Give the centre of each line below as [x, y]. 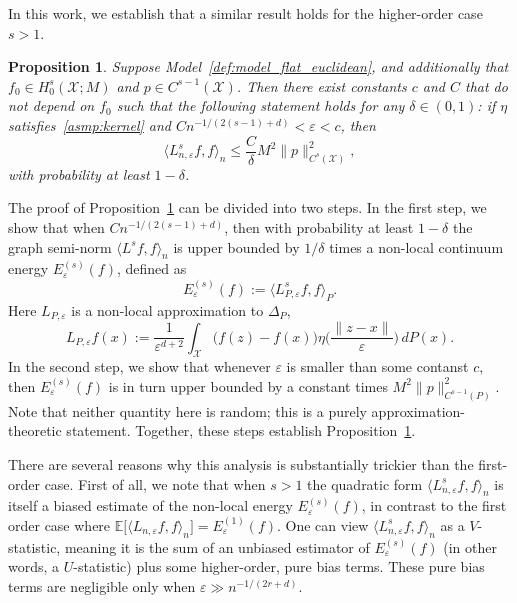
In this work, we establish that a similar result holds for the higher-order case [245, 13]
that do [486, 85]
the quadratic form [365, 483]
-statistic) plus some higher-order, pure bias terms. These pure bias [279, 566]
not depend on [51, 105]
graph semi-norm [60, 246]
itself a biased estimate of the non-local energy [150, 505]
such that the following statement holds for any [260, 105]
